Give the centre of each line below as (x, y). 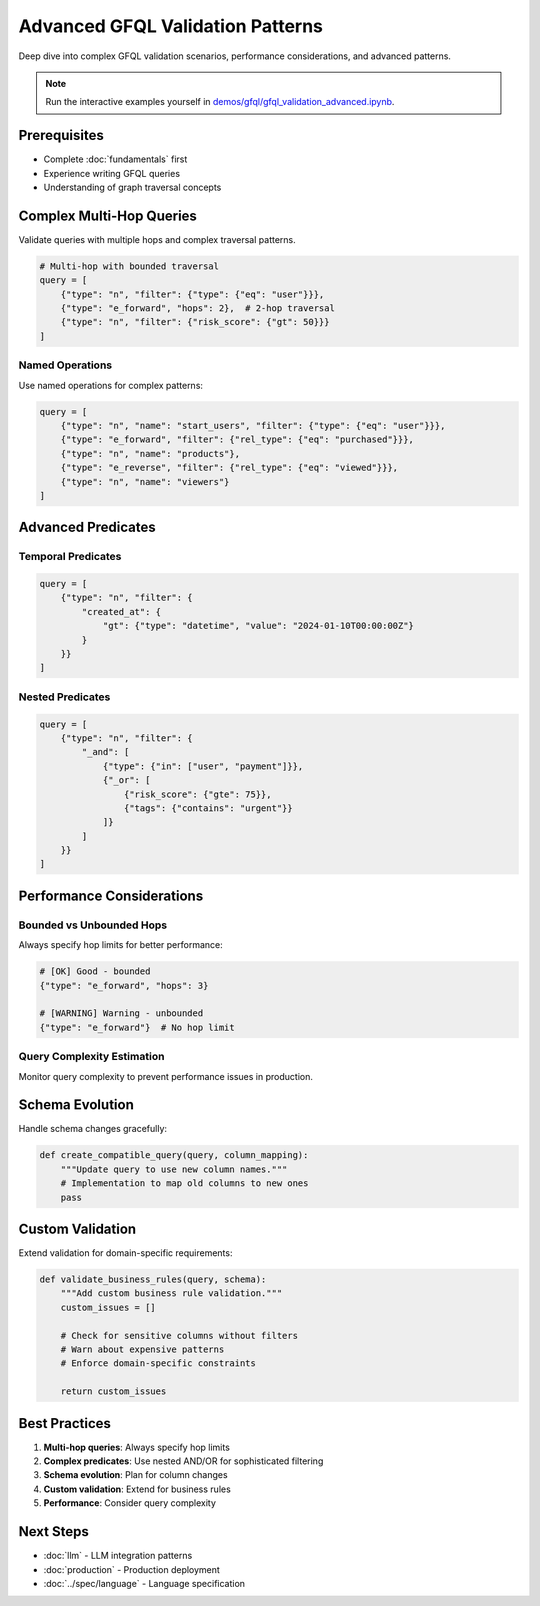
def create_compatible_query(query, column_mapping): (174, 1155)
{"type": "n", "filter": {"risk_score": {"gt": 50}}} (195, 322)
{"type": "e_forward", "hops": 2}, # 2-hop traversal (197, 308)
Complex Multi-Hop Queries (107, 215)
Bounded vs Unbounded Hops (93, 925)
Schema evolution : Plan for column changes (136, 1475)
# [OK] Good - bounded (95, 971)
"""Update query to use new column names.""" (174, 1169)
